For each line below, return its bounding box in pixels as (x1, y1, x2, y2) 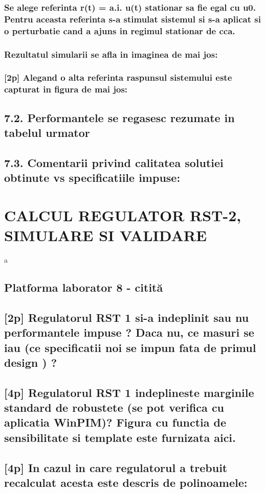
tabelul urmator (4, 125, 90, 140)
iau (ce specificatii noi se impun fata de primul (4, 339, 256, 355)
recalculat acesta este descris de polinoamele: (4, 475, 248, 490)
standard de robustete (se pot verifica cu (4, 400, 225, 415)
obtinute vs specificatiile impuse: (4, 170, 181, 185)
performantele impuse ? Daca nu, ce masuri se (4, 324, 254, 340)
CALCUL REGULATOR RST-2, (4, 204, 241, 225)
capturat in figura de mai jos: (4, 83, 128, 96)
